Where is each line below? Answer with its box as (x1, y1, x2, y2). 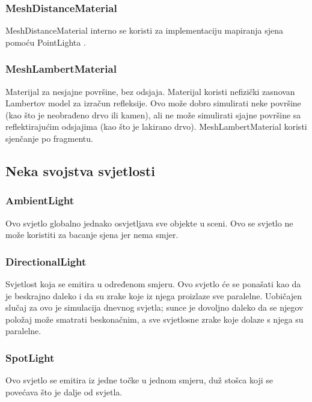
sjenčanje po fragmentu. (5, 132, 93, 144)
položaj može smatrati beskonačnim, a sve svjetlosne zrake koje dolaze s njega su (5, 312, 304, 325)
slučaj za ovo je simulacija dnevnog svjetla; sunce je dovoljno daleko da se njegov (5, 301, 304, 314)
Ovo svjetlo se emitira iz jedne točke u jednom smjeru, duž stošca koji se (5, 374, 273, 386)
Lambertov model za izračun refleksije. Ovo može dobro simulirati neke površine (5, 97, 301, 109)
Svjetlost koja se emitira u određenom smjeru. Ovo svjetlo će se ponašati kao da (5, 278, 301, 290)
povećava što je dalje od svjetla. (5, 385, 123, 398)
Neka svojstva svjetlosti (5, 161, 155, 180)
